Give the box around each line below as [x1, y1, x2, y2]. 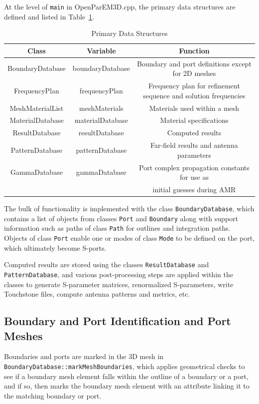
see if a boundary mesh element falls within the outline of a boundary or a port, [4, 371, 249, 381]
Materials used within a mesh [149, 102, 240, 113]
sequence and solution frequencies [143, 90, 246, 100]
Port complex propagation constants [139, 162, 250, 172]
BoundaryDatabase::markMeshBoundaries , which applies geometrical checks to [4, 361, 245, 371]
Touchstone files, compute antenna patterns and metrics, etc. [4, 289, 190, 299]
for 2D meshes [172, 68, 216, 78]
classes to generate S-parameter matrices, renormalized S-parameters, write [4, 279, 234, 289]
